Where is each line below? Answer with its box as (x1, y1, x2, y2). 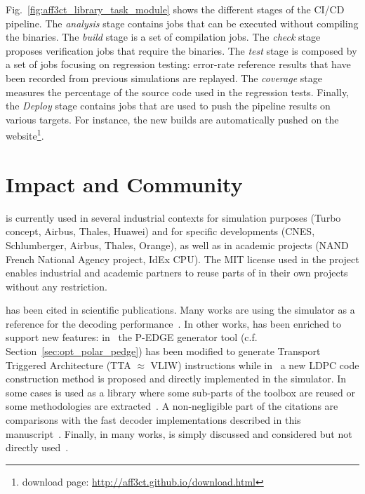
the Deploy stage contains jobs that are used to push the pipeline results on (6, 98, 331, 113)
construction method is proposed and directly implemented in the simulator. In (6, 371, 347, 386)
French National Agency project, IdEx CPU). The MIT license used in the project (6, 251, 359, 266)
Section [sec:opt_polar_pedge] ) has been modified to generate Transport (6, 344, 321, 359)
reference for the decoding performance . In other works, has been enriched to (6, 316, 342, 331)
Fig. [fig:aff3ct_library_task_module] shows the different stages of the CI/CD (6, 2, 345, 16)
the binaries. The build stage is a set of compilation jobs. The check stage (6, 29, 321, 44)
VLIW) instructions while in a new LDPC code (150, 357, 359, 372)
